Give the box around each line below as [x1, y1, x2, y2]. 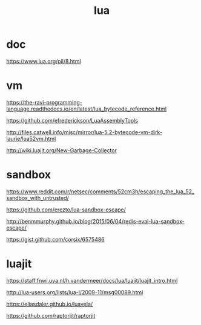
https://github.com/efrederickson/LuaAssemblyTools [6, 117, 138, 124]
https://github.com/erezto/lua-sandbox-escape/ [6, 206, 126, 213]
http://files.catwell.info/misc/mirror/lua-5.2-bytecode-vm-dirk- [6, 128, 162, 136]
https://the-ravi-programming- [6, 98, 83, 106]
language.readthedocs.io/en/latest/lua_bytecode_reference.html [6, 105, 167, 112]
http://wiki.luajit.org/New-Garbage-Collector [6, 146, 117, 154]
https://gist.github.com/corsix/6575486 [6, 236, 105, 243]
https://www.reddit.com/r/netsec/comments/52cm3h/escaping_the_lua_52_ [6, 188, 195, 195]
